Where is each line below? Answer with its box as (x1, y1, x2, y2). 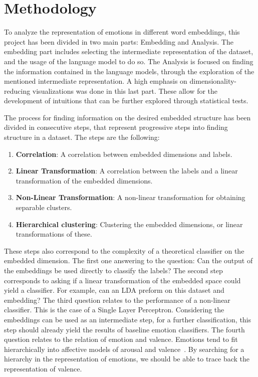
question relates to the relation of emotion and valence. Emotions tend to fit (4, 334, 238, 344)
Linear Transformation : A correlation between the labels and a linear (16, 165, 238, 176)
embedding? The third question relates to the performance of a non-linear (4, 294, 230, 305)
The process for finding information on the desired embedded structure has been (4, 112, 251, 122)
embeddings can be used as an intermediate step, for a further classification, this (4, 314, 251, 324)
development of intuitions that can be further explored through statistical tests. (4, 95, 248, 106)
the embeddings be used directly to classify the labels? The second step (4, 265, 223, 275)
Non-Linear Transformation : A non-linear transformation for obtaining (16, 192, 245, 203)
